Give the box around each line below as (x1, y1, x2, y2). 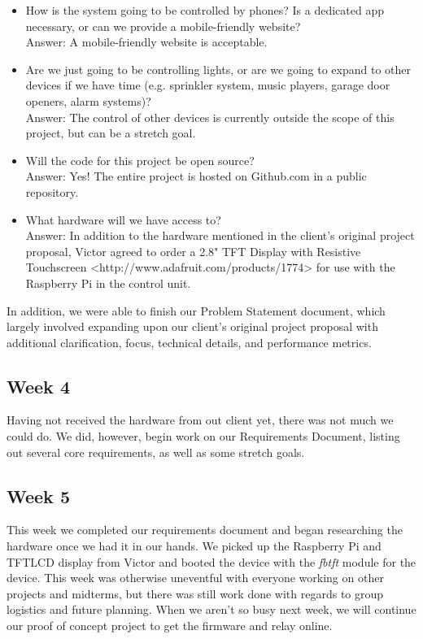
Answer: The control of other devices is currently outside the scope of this (25, 108, 395, 125)
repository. (25, 183, 79, 200)
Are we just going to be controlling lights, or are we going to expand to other (25, 60, 412, 77)
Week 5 (7, 483, 70, 508)
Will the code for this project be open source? (25, 151, 255, 168)
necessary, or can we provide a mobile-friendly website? (25, 17, 301, 34)
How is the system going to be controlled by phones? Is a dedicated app (25, 2, 385, 18)
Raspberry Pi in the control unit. (25, 274, 191, 291)
